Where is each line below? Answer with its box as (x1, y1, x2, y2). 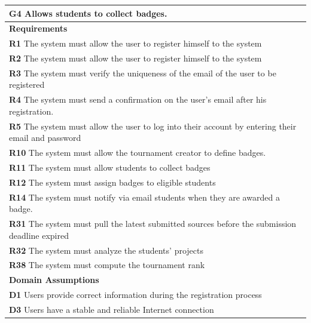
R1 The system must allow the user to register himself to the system (9, 37, 262, 50)
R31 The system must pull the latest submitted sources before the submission (9, 217, 297, 230)
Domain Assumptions (9, 273, 99, 286)
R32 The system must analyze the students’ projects (9, 244, 203, 256)
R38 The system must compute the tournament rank (9, 259, 205, 271)
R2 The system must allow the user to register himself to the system (9, 52, 262, 64)
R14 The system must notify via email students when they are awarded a (9, 190, 280, 203)
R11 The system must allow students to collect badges (9, 161, 211, 174)
